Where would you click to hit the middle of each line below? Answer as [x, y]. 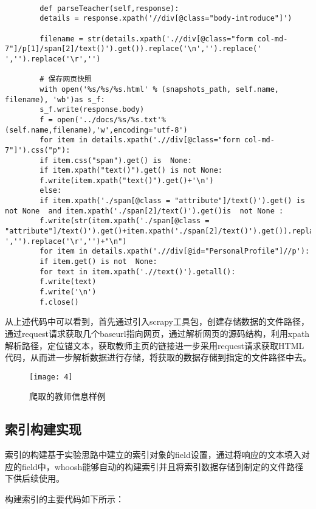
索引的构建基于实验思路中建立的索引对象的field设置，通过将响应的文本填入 [153, 455]
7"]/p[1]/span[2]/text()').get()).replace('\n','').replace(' [133, 49]
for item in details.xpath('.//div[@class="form [140, 140]
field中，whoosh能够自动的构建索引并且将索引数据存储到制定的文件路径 [163, 466]
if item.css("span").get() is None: [116, 160]
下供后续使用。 [35, 478]
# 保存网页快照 [66, 79]
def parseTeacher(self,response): [109, 8]
